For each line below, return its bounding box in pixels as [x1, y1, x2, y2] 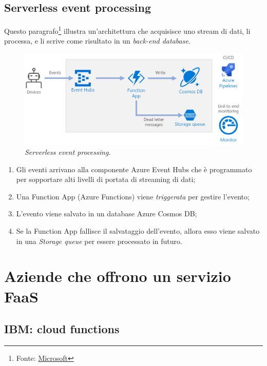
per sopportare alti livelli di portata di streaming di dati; [16, 174, 196, 185]
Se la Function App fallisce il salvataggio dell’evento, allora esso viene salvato [16, 226, 260, 236]
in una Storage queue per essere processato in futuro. [16, 235, 182, 246]
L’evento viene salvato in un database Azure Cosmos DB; [16, 208, 197, 219]
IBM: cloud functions [4, 321, 120, 337]
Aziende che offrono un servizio [4, 266, 231, 287]
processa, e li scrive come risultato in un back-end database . [4, 35, 190, 46]
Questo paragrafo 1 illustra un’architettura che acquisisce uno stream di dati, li [4, 24, 251, 36]
